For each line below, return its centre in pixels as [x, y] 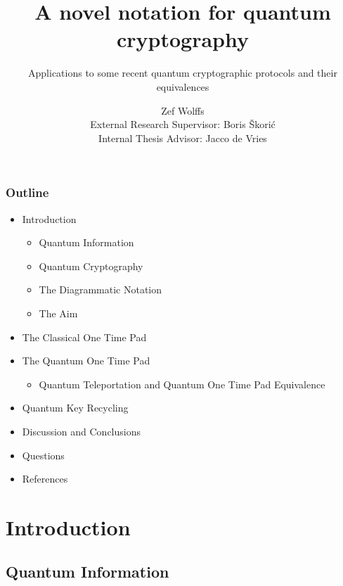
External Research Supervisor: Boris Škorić [183, 124]
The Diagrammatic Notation [101, 289]
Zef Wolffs [183, 110]
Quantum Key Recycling [75, 408]
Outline [27, 192]
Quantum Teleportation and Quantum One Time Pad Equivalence [182, 384]
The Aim [58, 313]
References [45, 479]
